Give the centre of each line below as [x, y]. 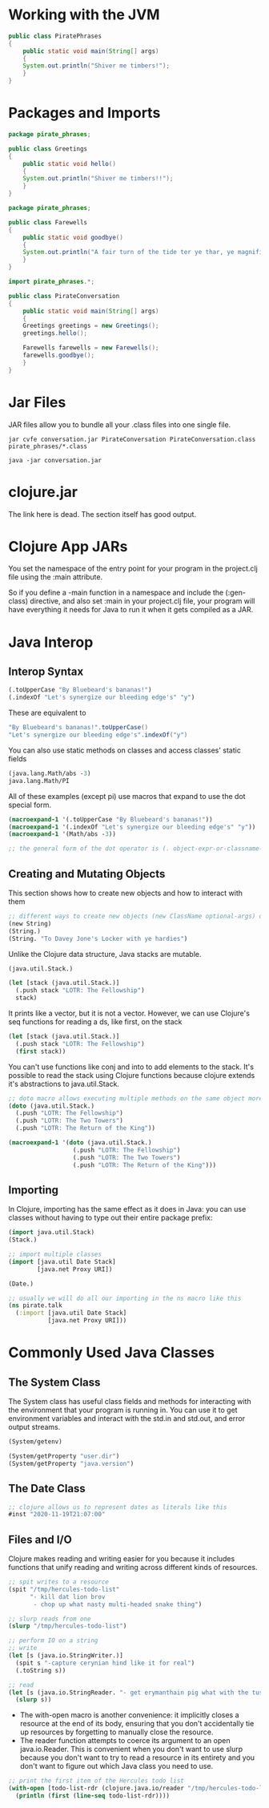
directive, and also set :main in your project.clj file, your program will [143, 601]
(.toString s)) [41, 1670]
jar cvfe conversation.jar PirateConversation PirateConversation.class [132, 439]
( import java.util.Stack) [51, 1233]
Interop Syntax [46, 672]
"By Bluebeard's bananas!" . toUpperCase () [78, 728]
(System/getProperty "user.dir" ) [64, 1456]
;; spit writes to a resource [59, 1582]
